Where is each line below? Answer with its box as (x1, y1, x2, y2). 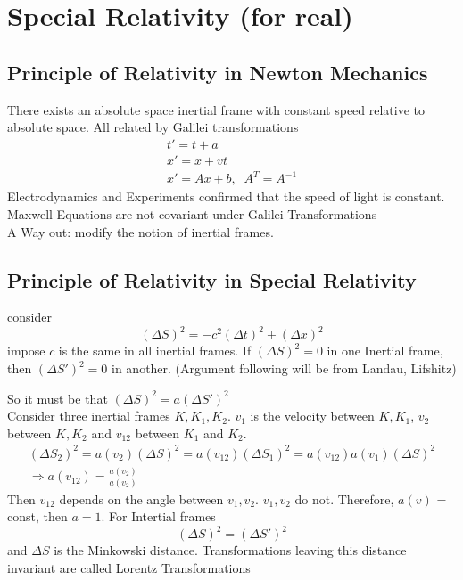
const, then (7, 507, 68, 526)
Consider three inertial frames (7, 406, 170, 425)
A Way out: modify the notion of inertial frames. (7, 222, 274, 241)
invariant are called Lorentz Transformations (7, 558, 251, 576)
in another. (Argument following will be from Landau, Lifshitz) (112, 359, 457, 378)
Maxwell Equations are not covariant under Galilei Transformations (7, 204, 377, 223)
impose (7, 341, 45, 360)
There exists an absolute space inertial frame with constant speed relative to (7, 100, 426, 118)
